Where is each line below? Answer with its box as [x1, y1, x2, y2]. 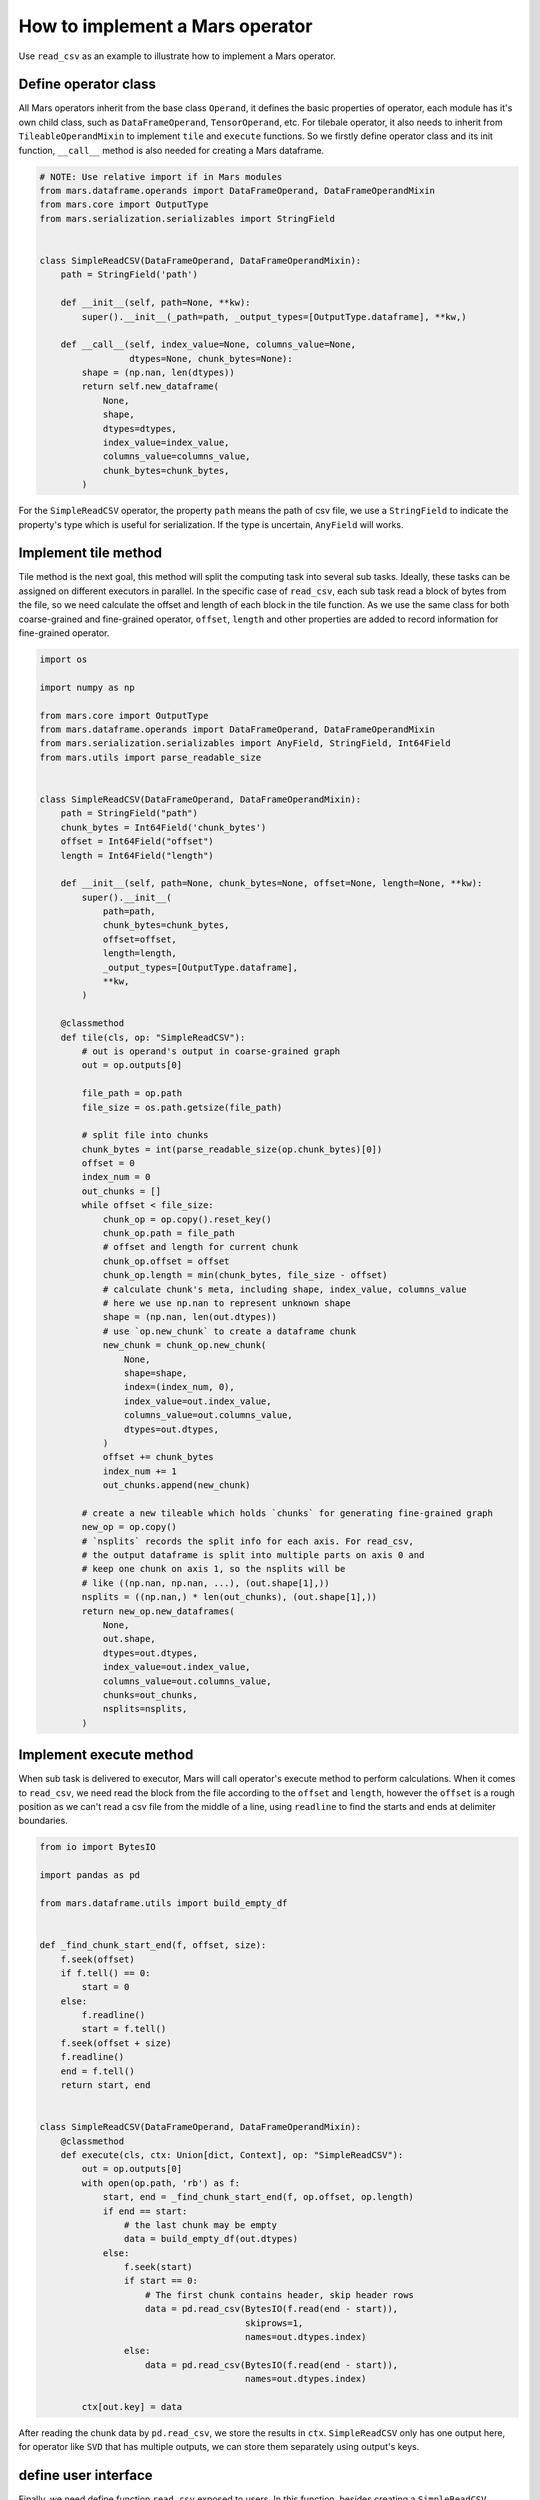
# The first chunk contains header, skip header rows [145, 2289, 415, 2300]
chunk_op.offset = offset [102, 1255, 230, 1267]
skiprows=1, [245, 2317, 304, 2329]
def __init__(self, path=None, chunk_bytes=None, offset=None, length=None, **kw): [60, 878, 483, 889]
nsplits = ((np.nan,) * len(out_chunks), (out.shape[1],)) [81, 1591, 378, 1603]
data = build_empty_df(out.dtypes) [123, 2233, 299, 2245]
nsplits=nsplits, [102, 1703, 188, 1715]
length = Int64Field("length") [60, 850, 214, 861]
